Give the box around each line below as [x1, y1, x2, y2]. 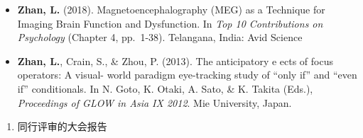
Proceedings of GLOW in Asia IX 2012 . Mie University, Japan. [17, 95, 292, 110]
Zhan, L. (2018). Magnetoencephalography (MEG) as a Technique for [17, 2, 325, 16]
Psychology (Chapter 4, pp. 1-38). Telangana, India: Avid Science [17, 30, 303, 45]
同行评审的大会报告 [17, 119, 107, 134]
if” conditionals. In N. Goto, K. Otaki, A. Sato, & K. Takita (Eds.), [17, 81, 313, 96]
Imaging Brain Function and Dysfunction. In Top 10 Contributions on [17, 16, 323, 30]
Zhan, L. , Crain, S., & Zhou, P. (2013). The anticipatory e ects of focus [17, 53, 334, 68]
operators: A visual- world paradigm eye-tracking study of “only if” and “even [17, 67, 357, 82]
